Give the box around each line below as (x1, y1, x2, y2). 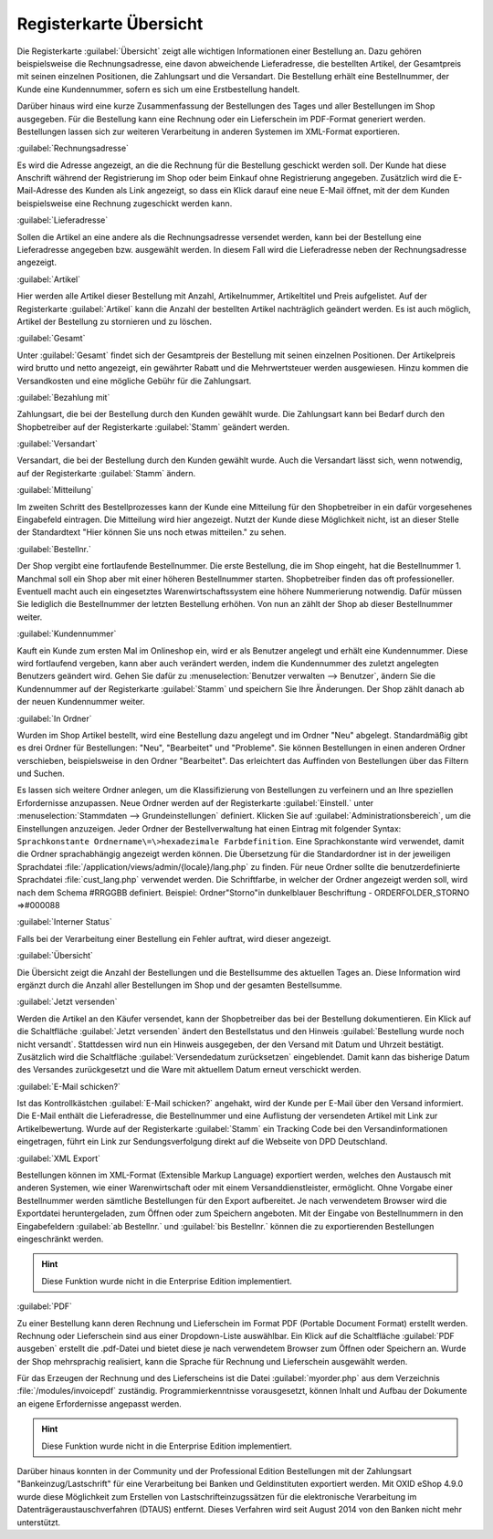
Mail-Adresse (16, 185, 68, 196)
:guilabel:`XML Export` (16, 1153, 100, 1164)
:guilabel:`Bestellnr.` (16, 543, 91, 554)
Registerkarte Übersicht (16, 14, 204, 34)
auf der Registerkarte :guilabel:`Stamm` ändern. (16, 467, 196, 478)
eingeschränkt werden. (16, 1233, 104, 1244)
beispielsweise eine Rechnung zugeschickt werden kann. (16, 197, 233, 209)
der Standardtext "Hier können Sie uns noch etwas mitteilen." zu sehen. (16, 527, 287, 538)
